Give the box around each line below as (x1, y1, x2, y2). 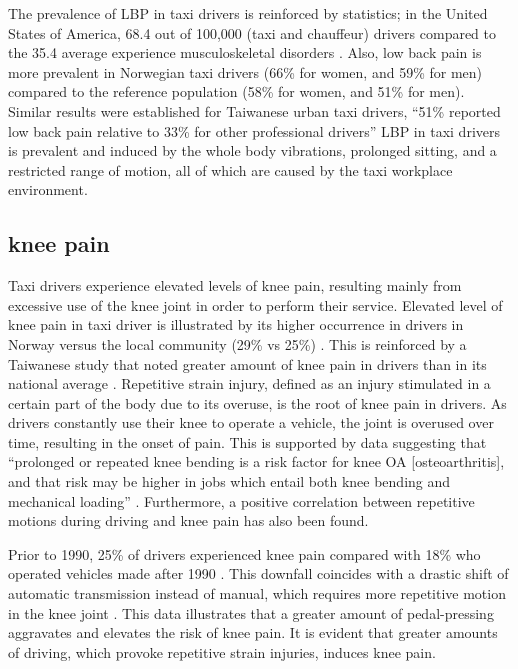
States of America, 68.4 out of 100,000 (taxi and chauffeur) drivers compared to (8, 22, 497, 43)
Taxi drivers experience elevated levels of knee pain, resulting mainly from (8, 275, 462, 296)
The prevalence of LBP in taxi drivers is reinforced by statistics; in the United (8, 3, 488, 23)
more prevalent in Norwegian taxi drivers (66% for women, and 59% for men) (8, 61, 482, 82)
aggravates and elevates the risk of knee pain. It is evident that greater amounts (8, 622, 498, 643)
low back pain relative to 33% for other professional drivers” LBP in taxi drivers (8, 120, 500, 141)
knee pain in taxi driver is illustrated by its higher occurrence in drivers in (8, 314, 464, 335)
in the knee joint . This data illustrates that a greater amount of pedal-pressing (8, 602, 494, 623)
